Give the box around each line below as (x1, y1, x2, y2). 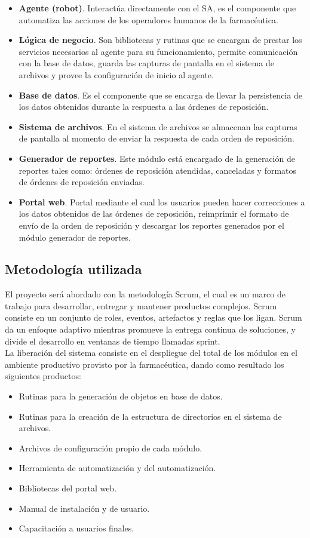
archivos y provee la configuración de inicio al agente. (19, 68, 214, 81)
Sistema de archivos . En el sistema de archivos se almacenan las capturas (19, 120, 297, 133)
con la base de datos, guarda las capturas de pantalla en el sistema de (19, 57, 274, 69)
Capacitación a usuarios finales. (19, 522, 134, 534)
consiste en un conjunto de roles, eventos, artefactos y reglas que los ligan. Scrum (5, 311, 302, 324)
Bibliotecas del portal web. (19, 482, 117, 494)
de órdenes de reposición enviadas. (19, 176, 145, 188)
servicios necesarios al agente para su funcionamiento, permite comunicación (19, 45, 298, 57)
